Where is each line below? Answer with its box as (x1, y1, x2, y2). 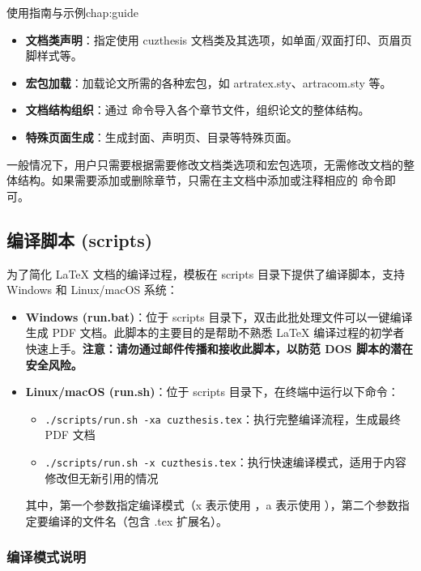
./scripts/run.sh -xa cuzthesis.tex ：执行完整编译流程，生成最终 (45, 410, 401, 427)
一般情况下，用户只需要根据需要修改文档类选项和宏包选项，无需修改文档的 (6, 156, 403, 173)
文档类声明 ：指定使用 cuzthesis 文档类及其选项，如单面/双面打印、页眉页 (25, 31, 412, 48)
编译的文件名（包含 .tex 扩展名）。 (48, 512, 228, 529)
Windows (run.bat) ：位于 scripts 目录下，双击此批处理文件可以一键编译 (25, 308, 413, 325)
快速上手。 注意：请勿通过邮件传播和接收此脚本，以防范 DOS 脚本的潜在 (25, 339, 413, 356)
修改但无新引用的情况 (45, 469, 159, 486)
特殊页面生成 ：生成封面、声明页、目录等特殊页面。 (25, 128, 298, 145)
